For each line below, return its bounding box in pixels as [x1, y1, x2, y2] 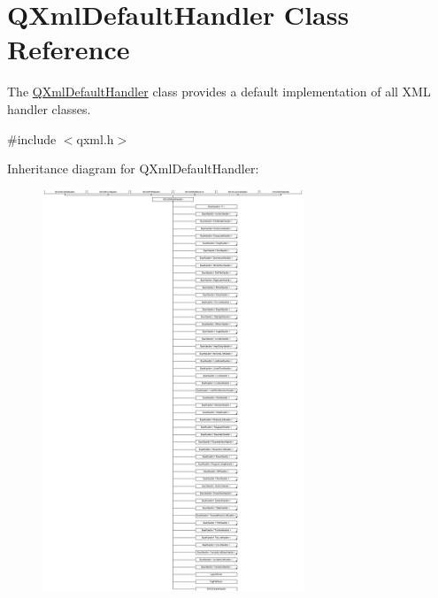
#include [7, 129, 57, 148]
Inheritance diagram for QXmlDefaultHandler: [7, 159, 259, 178]
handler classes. [7, 99, 91, 118]
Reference [7, 31, 130, 67]
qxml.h [76, 129, 114, 148]
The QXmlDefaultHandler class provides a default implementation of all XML [7, 82, 431, 101]
